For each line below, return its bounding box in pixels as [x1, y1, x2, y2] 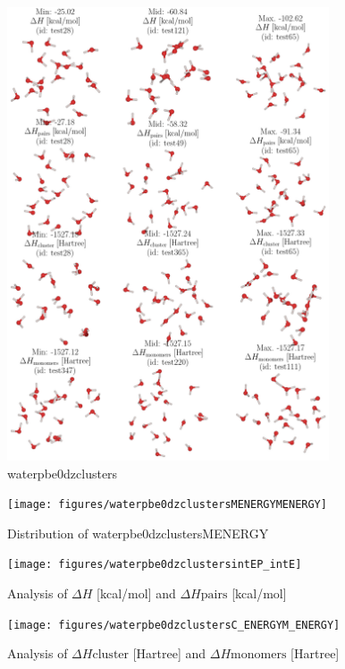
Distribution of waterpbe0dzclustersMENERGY [7, 523, 269, 542]
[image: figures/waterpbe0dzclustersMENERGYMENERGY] [7, 498, 327, 512]
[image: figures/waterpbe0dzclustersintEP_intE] [7, 558, 302, 572]
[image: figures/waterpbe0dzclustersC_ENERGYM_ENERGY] [7, 618, 341, 631]
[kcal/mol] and [97, 584, 176, 603]
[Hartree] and [132, 644, 206, 663]
